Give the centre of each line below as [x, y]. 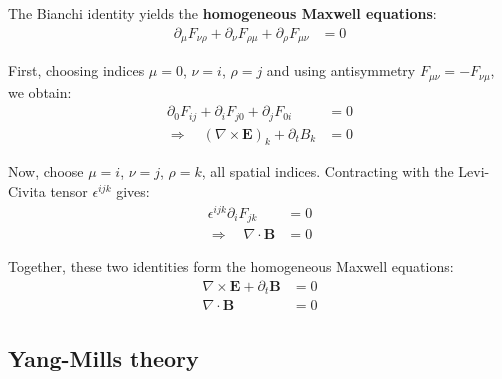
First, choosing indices [76, 70]
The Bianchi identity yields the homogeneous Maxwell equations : [222, 13]
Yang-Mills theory [103, 357]
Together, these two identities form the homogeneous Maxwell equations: [231, 266]
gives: [133, 191]
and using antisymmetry [341, 70]
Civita [27, 191]
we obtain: [40, 91]
